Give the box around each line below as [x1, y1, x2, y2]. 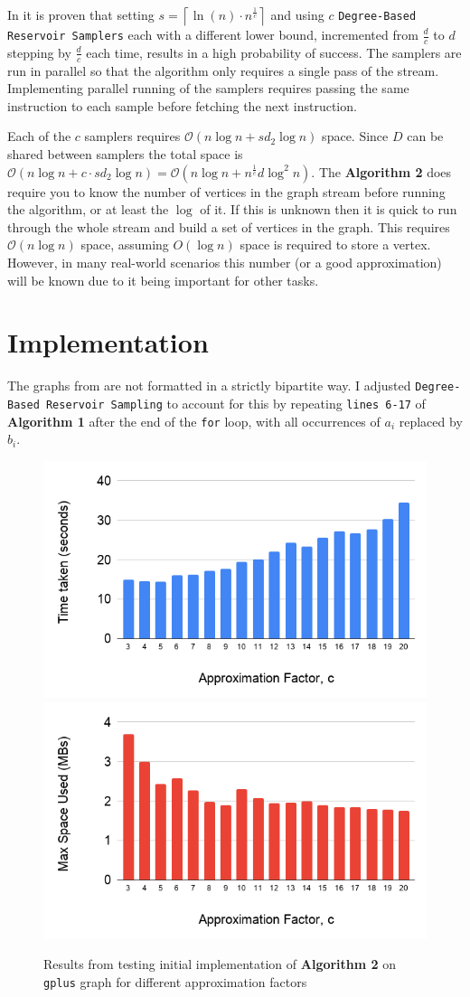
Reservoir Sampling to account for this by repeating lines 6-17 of [45, 393, 426, 412]
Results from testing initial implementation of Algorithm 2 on [43, 955, 397, 973]
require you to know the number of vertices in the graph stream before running [7, 182, 446, 201]
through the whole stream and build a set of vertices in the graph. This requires [7, 217, 450, 236]
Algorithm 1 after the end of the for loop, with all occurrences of [7, 411, 381, 430]
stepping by [7, 42, 71, 61]
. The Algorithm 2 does [311, 162, 452, 181]
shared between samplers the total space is [7, 145, 243, 164]
